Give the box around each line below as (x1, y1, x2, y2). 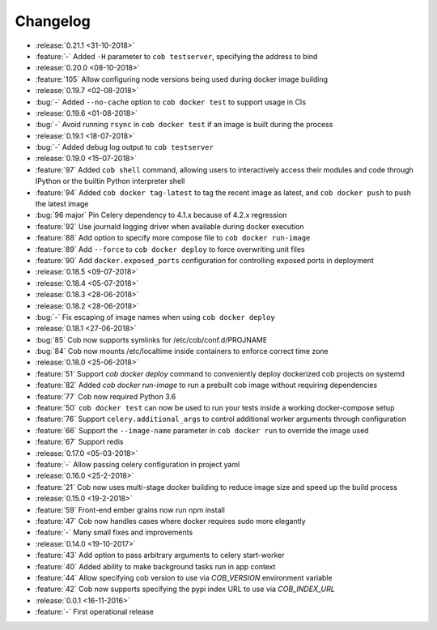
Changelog (15, 12, 91, 30)
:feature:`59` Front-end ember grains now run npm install (35, 504, 226, 514)
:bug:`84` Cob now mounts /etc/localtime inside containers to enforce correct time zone (35, 347, 329, 356)
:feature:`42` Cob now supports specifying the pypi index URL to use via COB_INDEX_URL (35, 584, 335, 594)
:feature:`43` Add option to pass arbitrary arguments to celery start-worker (35, 551, 285, 560)
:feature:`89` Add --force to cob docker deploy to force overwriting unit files (35, 244, 305, 254)
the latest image (35, 199, 89, 209)
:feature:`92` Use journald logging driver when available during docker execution (35, 221, 304, 231)
